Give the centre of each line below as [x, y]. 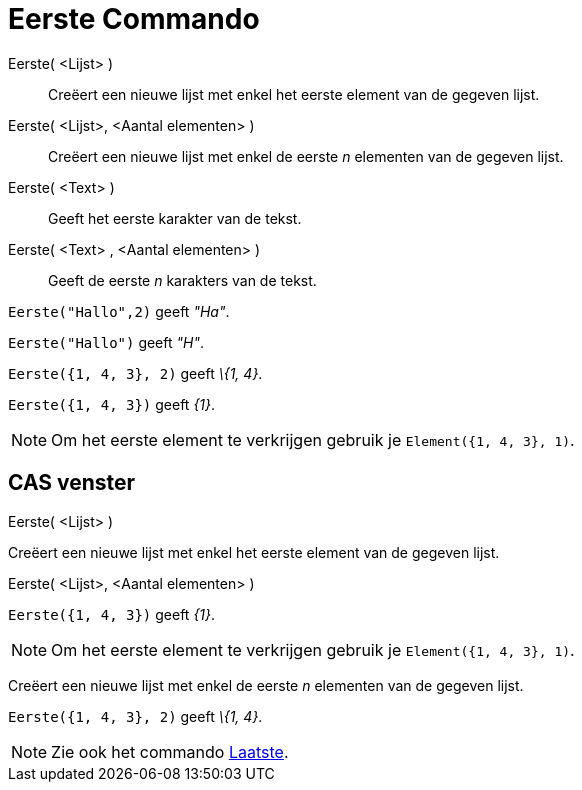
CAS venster [72, 483]
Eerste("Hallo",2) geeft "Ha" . [119, 311]
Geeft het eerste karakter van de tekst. [175, 218]
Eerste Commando [134, 19]
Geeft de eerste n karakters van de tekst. [182, 280]
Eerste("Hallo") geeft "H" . [106, 342]
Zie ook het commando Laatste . [170, 751]
